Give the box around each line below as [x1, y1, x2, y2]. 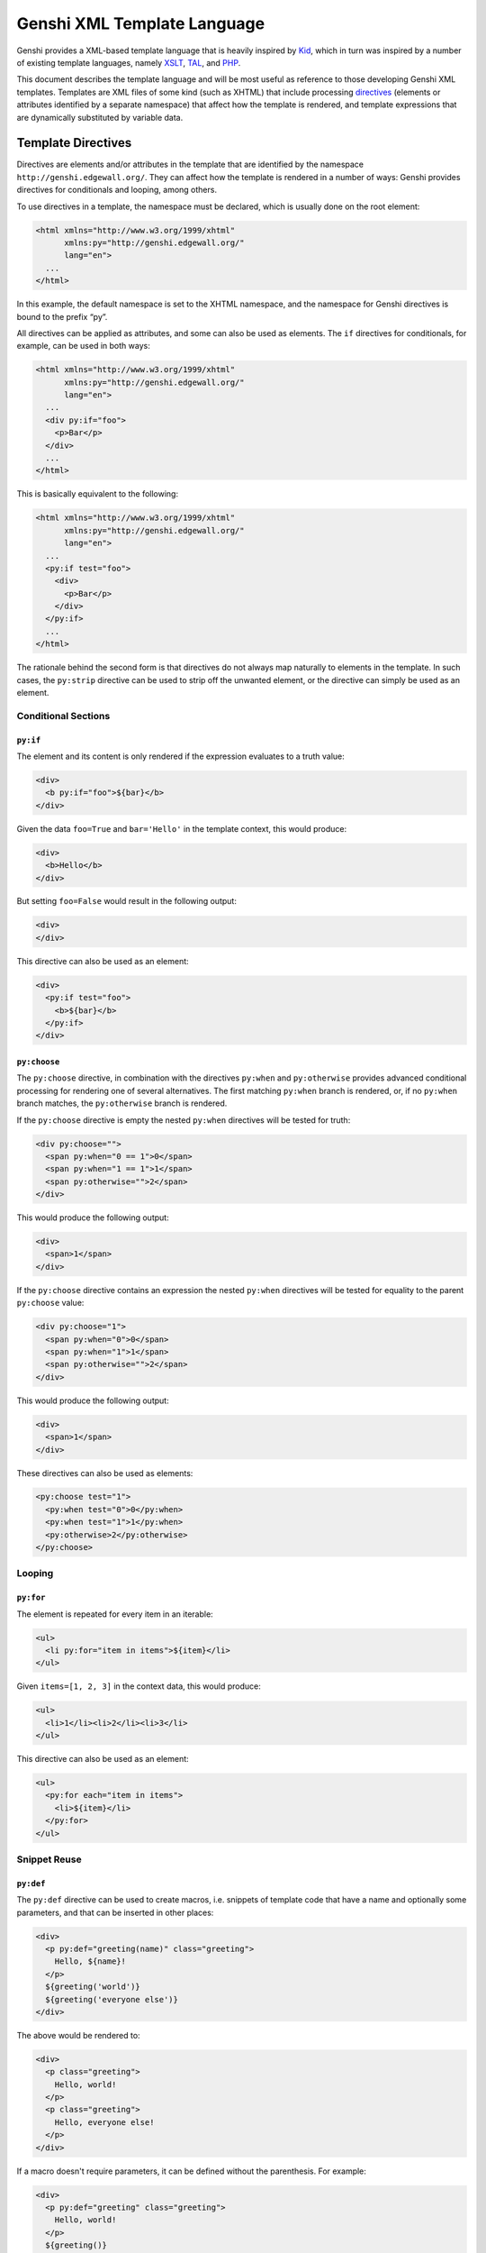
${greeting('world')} [45, 1982, 141, 1992]
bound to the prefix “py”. [16, 311, 108, 322]
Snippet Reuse [16, 1853, 82, 1865]
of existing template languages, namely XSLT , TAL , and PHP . [16, 57, 241, 68]
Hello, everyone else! [54, 2117, 155, 2127]
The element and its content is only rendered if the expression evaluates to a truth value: [16, 751, 346, 762]
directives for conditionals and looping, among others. [16, 185, 218, 196]
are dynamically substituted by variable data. [16, 112, 184, 123]
